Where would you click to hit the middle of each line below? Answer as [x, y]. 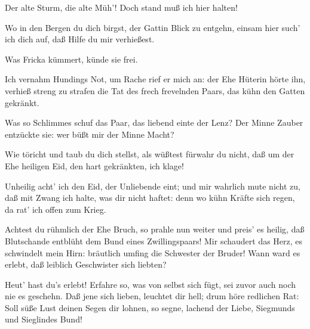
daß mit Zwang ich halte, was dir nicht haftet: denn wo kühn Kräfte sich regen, [150, 198]
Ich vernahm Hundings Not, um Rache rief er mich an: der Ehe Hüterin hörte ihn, [155, 79]
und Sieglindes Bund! [44, 319]
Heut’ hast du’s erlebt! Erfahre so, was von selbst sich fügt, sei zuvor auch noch [151, 284]
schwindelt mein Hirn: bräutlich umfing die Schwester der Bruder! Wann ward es [153, 252]
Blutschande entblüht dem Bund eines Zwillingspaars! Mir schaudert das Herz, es [154, 240]
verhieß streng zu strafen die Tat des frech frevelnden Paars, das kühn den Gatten [155, 90]
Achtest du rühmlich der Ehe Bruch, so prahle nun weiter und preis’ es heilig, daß [155, 229]
